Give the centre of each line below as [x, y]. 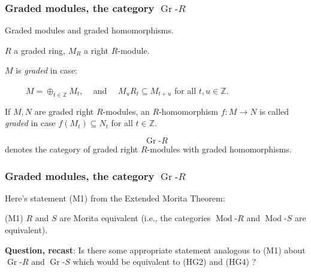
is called [274, 111]
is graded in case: [46, 70]
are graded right [64, 111]
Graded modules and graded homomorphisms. [89, 30]
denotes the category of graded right [72, 149]
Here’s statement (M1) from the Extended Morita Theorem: [115, 198]
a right [96, 50]
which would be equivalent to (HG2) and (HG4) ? [164, 262]
